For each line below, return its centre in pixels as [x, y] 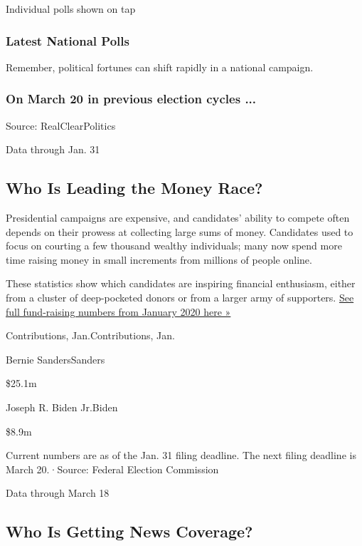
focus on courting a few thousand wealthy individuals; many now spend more [174, 246]
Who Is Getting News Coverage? [129, 531]
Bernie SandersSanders [55, 359]
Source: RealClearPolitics [61, 125]
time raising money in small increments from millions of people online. [159, 259]
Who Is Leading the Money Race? [134, 188]
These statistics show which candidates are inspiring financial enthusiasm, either [181, 283]
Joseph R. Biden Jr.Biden [62, 407]
